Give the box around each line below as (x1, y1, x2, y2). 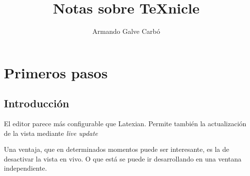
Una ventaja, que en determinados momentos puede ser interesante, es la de (4, 144, 230, 154)
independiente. (4, 163, 47, 173)
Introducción (4, 96, 69, 111)
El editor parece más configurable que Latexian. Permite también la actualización (4, 118, 247, 129)
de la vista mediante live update (4, 128, 98, 138)
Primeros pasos (4, 62, 108, 82)
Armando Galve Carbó (92, 26, 160, 36)
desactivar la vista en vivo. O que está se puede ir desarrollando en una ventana (4, 153, 242, 163)
